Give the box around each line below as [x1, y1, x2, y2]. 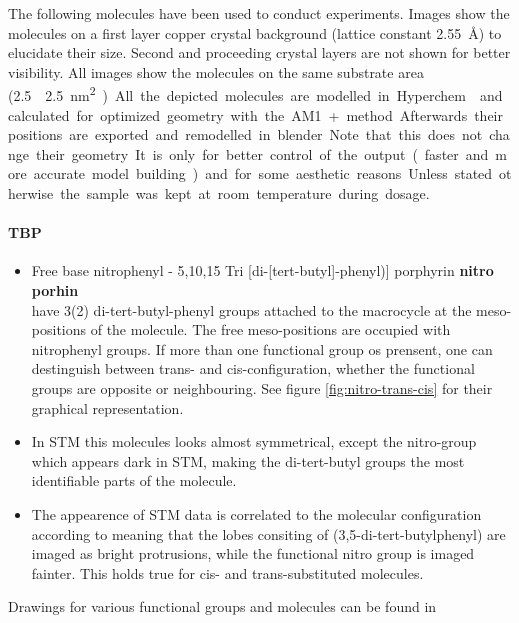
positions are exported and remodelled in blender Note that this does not [8, 124, 483, 145]
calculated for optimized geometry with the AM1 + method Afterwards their [8, 104, 503, 125]
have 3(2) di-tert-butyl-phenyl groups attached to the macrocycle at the [31, 299, 472, 320]
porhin [31, 279, 79, 300]
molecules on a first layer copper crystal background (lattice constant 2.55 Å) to [8, 22, 502, 43]
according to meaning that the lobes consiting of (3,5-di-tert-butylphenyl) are [31, 523, 506, 544]
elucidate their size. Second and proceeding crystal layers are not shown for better [8, 42, 511, 63]
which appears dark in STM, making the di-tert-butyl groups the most [31, 450, 465, 471]
